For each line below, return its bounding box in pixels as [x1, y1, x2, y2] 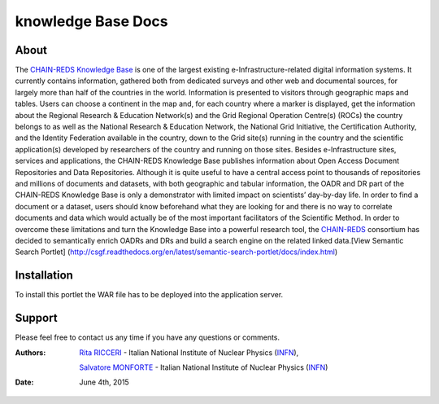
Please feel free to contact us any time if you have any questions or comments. [15, 332, 280, 342]
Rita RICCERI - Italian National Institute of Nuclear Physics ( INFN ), [79, 347, 299, 358]
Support [15, 311, 58, 325]
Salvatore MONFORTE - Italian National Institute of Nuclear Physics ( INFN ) [79, 362, 328, 372]
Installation [15, 269, 73, 283]
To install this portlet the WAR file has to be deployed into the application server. [15, 290, 284, 300]
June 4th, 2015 [79, 377, 129, 387]
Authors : [15, 347, 46, 358]
